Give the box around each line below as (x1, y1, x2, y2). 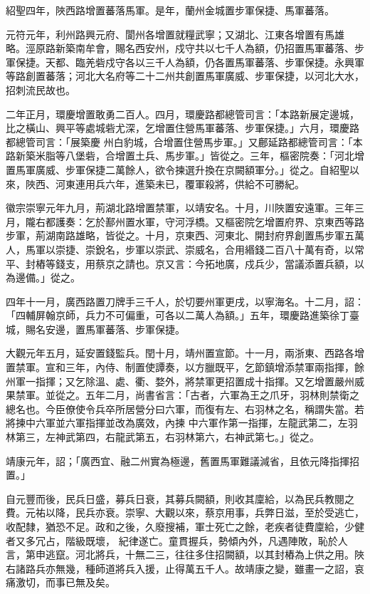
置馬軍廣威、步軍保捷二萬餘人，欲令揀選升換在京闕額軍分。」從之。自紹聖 (6, 162, 349, 177)
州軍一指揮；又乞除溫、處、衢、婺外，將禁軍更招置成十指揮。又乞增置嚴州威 (6, 373, 364, 388)
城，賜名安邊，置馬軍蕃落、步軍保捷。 (6, 321, 185, 336)
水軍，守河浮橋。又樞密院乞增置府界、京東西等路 (134, 214, 364, 229)
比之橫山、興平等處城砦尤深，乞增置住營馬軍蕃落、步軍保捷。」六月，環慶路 (6, 120, 359, 135)
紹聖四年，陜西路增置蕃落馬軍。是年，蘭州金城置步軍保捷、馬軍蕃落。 (6, 3, 334, 17)
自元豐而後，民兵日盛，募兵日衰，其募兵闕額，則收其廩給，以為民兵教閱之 (6, 491, 354, 506)
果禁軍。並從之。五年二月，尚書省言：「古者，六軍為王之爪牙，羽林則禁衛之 (6, 387, 359, 402)
